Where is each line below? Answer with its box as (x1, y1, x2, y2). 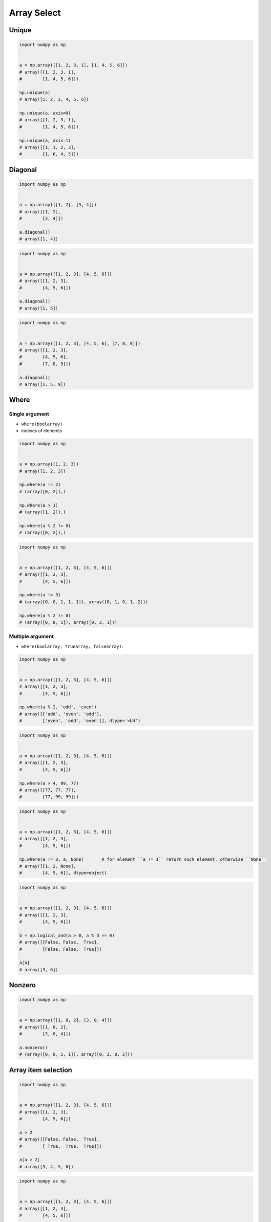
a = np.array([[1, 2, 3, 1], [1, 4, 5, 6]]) (19, 63, 128, 68)
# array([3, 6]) (19, 967, 59, 972)
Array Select (9, 7, 61, 18)
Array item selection (9, 1066, 73, 1074)
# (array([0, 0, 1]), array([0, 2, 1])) (19, 620, 117, 625)
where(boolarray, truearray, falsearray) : (21, 643, 123, 649)
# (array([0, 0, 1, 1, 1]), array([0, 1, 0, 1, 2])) (19, 599, 148, 605)
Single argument (9, 411, 49, 417)
